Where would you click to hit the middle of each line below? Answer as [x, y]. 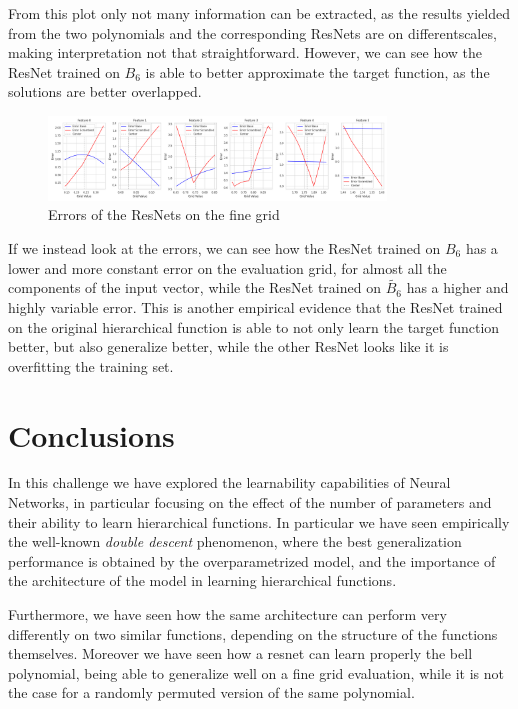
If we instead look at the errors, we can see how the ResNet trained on [224, 247]
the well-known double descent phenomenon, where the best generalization [235, 541]
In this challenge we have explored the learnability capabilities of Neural [229, 482]
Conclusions [91, 434]
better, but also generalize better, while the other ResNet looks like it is [228, 346]
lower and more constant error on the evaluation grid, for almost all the [227, 267]
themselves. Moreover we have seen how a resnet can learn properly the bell [240, 653]
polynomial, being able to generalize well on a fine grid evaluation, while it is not [256, 672]
